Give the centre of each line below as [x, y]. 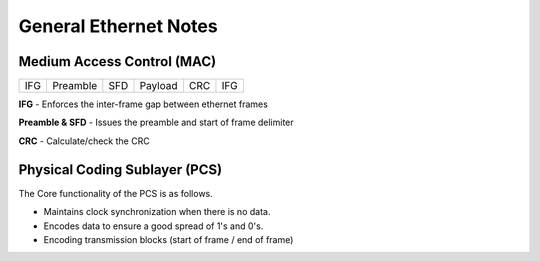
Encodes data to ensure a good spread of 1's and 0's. [153, 226]
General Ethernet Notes [118, 26]
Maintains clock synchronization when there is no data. [157, 212]
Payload [159, 86]
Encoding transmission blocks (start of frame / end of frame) [168, 239]
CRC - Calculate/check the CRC [84, 141]
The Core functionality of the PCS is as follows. [116, 193]
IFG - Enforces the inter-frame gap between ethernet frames [143, 104]
